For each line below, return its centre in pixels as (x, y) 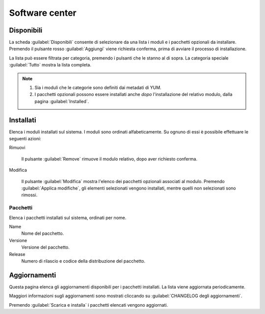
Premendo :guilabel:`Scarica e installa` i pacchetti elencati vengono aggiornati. (89, 305)
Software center (43, 13)
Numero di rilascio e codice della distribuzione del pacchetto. (83, 261)
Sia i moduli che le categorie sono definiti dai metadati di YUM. (98, 88)
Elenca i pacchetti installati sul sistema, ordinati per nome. (68, 218)
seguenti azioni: (25, 139)
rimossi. (29, 195)
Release (17, 254)
